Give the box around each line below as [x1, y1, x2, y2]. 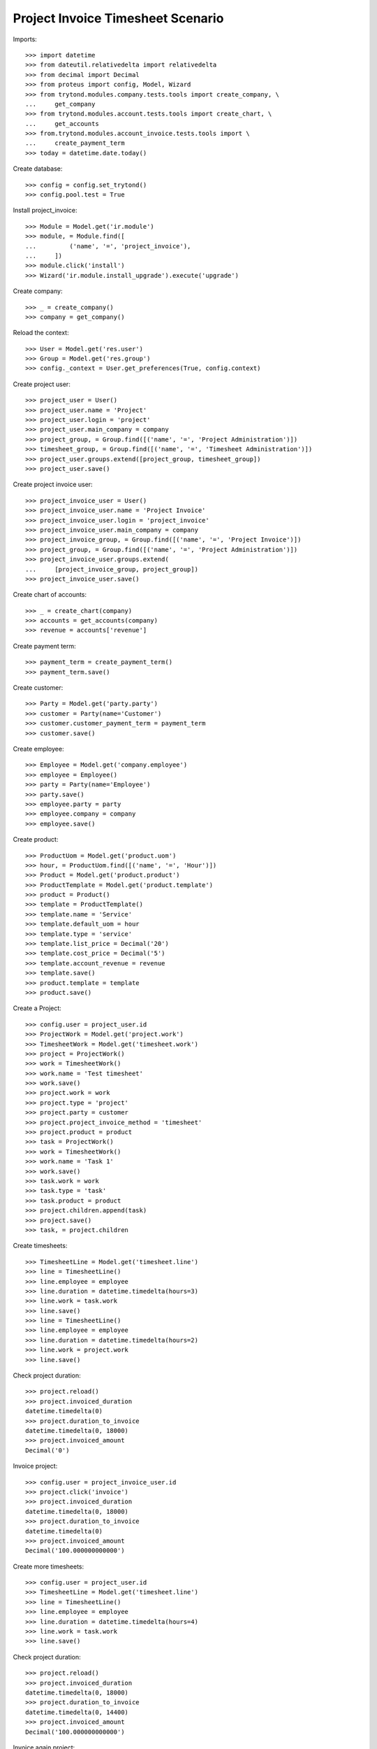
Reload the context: [13, 329, 69, 337]
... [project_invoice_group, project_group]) [25, 565, 199, 573]
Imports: [13, 35, 38, 43]
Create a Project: [13, 1004, 62, 1012]
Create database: [13, 164, 63, 173]
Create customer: [13, 684, 64, 692]
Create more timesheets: [13, 1562, 84, 1571]
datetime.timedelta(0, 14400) [25, 1708, 129, 1716]
